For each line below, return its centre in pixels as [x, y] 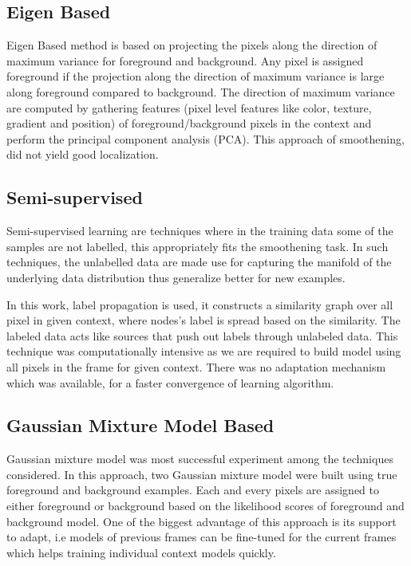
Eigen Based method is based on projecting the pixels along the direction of [192, 45]
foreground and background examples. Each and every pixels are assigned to [193, 490]
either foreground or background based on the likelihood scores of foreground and [205, 506]
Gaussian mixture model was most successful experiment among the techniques [200, 459]
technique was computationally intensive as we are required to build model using [204, 351]
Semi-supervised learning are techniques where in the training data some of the [200, 231]
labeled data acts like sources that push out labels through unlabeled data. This [202, 335]
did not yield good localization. [83, 154]
